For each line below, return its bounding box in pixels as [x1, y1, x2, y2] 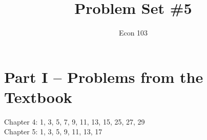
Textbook [4, 86, 72, 107]
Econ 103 [118, 27, 148, 38]
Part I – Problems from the [4, 66, 203, 87]
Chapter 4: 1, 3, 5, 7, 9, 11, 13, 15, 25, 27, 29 [4, 116, 145, 127]
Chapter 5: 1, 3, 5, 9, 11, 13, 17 [4, 126, 102, 137]
